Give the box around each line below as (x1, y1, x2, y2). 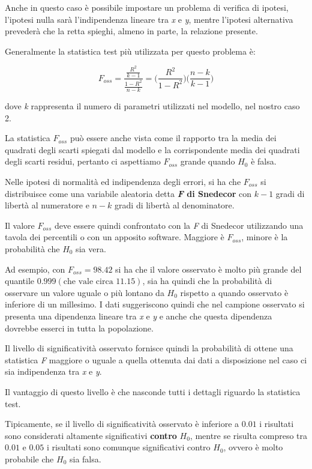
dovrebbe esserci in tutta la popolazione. (5, 321, 154, 334)
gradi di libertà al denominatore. (115, 199, 235, 211)
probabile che (5, 452, 54, 465)
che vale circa (63, 277, 113, 286)
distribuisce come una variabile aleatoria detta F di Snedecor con (5, 187, 252, 199)
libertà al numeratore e (5, 199, 89, 211)
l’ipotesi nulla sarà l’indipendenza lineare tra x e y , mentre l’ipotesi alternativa (5, 13, 293, 25)
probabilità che (5, 243, 60, 255)
